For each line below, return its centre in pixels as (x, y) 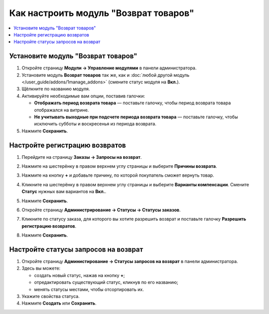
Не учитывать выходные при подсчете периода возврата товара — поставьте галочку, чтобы (136, 117)
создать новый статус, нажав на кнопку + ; (79, 275)
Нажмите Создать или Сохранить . (59, 303)
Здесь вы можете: (41, 268)
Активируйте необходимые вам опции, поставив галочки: (83, 96)
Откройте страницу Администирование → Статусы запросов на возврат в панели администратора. (130, 262)
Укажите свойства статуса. (51, 297)
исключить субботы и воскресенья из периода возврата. (95, 124)
